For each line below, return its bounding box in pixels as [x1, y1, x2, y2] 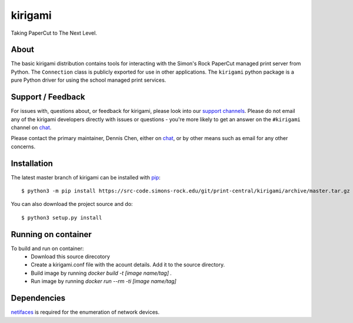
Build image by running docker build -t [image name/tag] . [31, 269, 172, 277]
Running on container [11, 229, 92, 239]
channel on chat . [11, 124, 52, 131]
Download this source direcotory [31, 253, 110, 260]
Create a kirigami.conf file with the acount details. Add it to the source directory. [31, 261, 225, 268]
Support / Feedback [11, 92, 85, 102]
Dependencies [11, 293, 66, 303]
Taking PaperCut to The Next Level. [11, 29, 97, 36]
